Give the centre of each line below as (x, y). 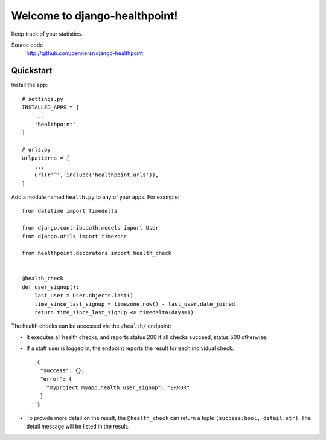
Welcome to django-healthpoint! (94, 16)
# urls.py (36, 149)
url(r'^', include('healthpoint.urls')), (97, 175)
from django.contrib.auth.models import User (91, 228)
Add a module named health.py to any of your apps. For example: (95, 197)
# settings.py (43, 99)
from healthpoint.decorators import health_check (97, 253)
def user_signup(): (51, 287)
